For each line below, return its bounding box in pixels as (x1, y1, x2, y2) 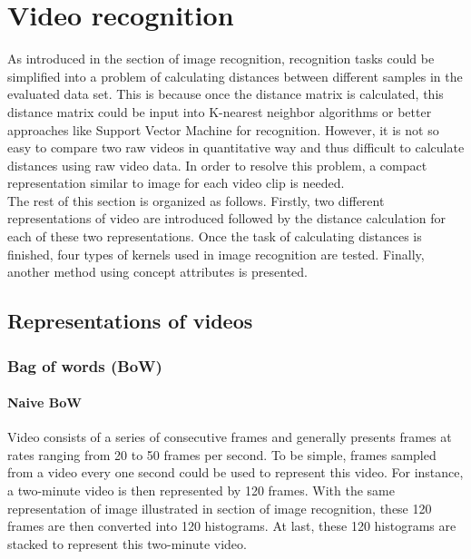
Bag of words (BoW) (7, 354, 162, 377)
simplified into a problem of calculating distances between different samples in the (7, 66, 463, 85)
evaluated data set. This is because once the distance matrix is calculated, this (7, 84, 444, 103)
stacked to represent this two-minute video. (7, 534, 247, 553)
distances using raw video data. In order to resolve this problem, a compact (7, 155, 427, 174)
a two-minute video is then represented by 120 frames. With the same (7, 481, 395, 500)
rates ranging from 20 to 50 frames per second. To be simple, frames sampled (7, 445, 437, 464)
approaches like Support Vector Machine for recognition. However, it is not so (7, 120, 439, 139)
